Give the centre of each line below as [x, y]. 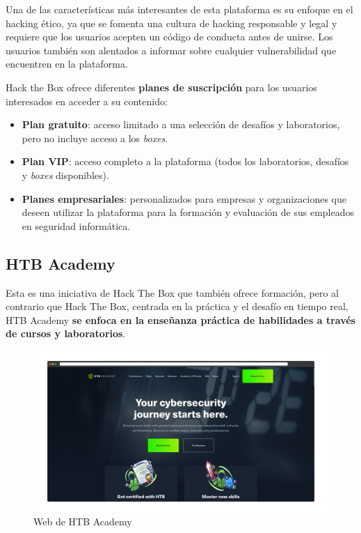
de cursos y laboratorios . [66, 333]
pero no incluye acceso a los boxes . [95, 138]
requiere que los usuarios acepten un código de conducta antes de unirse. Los [169, 37]
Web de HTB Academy [83, 522]
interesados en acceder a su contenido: [87, 101]
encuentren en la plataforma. [67, 64]
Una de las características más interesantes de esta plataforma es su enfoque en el [179, 9]
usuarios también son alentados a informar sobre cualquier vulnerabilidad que [171, 50]
